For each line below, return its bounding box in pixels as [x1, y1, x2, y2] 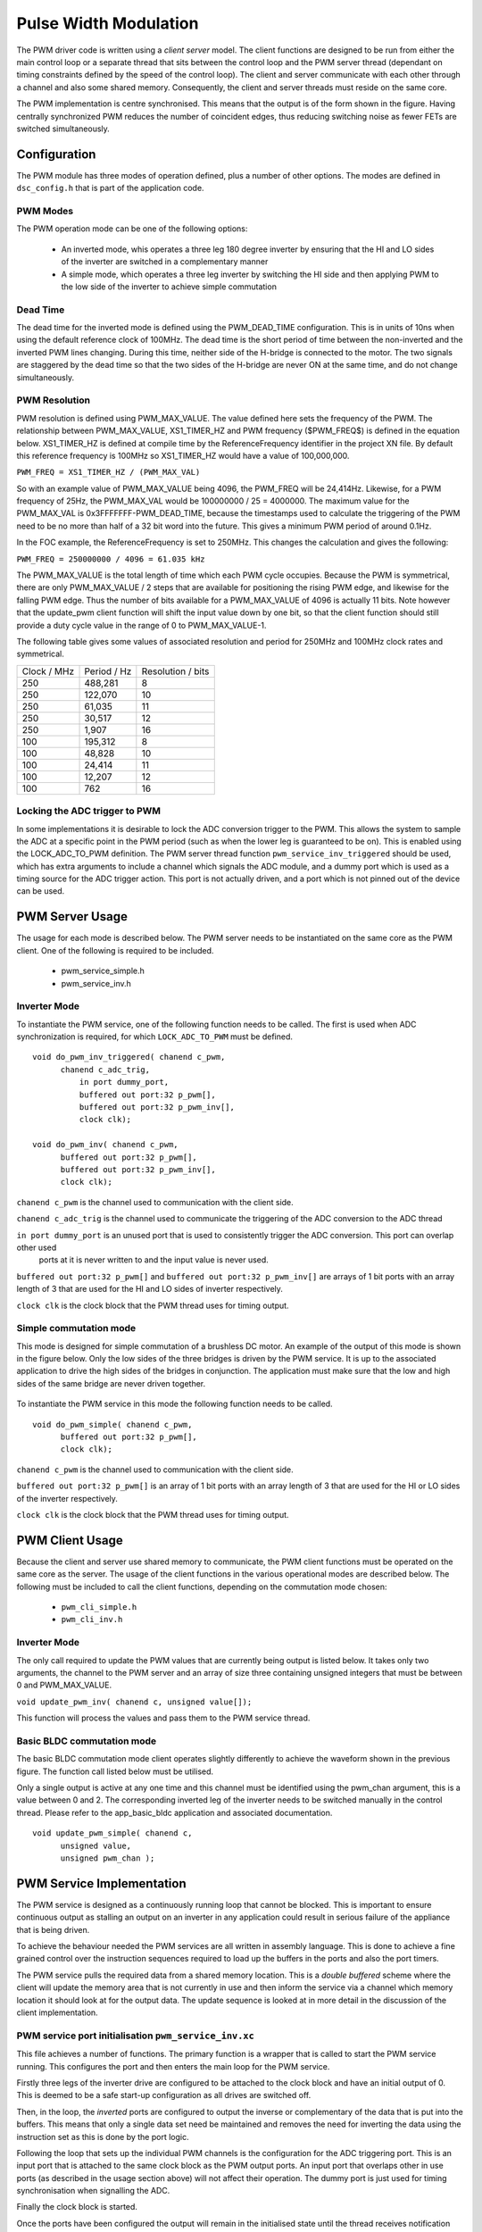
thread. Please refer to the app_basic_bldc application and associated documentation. [16, 1807, 333, 1818]
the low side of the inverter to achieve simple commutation [61, 281, 277, 292]
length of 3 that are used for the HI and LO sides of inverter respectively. [16, 1284, 283, 1295]
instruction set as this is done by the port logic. [16, 2131, 189, 2142]
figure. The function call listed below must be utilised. [16, 1766, 214, 1777]
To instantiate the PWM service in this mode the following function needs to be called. [16, 1398, 334, 1410]
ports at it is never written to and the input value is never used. [38, 1254, 270, 1265]
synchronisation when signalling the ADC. [16, 2186, 170, 2196]
